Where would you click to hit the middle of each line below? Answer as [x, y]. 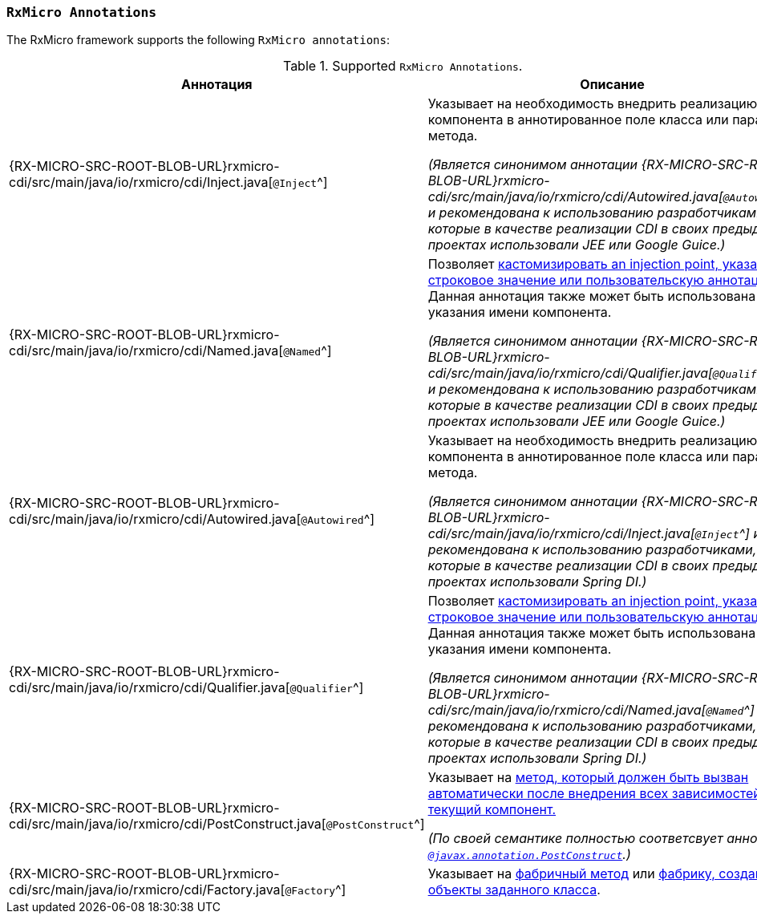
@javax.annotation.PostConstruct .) [529, 855]
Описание [612, 85]
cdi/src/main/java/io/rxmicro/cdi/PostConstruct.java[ [168, 824]
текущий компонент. [492, 810]
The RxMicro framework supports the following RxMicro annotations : [198, 40]
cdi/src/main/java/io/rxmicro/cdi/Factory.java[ [147, 890]
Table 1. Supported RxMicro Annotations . [403, 66]
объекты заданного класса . [514, 890]
